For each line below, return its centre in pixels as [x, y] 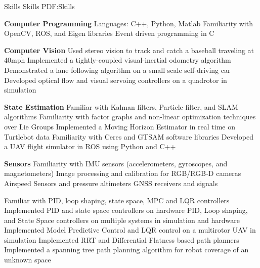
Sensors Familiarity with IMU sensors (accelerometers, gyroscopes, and [116, 163]
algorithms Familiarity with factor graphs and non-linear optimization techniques [130, 117]
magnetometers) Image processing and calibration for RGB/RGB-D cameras [123, 173]
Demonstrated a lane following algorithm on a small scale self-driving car [117, 70]
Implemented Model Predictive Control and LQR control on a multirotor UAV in [130, 230]
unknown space [28, 260]
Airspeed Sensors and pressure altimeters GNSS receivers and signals [111, 183]
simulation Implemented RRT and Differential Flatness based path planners [122, 239]
